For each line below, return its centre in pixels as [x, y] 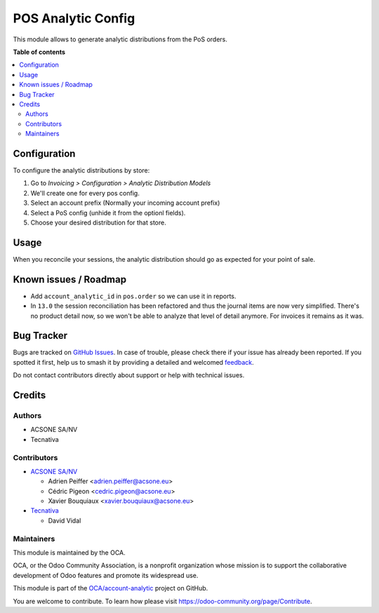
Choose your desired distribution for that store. [98, 222]
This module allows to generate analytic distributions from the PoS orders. [120, 39]
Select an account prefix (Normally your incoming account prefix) [125, 203]
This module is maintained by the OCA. [69, 552]
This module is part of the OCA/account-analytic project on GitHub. [111, 588]
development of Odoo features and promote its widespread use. [106, 575]
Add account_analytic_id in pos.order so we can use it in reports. [133, 296]
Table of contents [39, 52]
